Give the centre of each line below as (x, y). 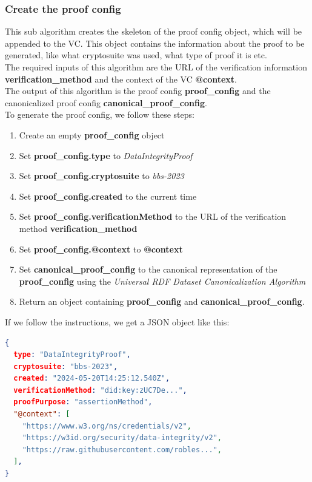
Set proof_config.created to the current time (108, 196)
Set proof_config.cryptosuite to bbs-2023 (101, 176)
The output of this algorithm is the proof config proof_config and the (138, 91)
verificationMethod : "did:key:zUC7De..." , (100, 390)
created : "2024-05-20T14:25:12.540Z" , (92, 378)
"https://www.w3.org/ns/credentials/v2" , (107, 426)
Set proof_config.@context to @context (101, 249)
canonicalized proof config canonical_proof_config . (106, 102)
